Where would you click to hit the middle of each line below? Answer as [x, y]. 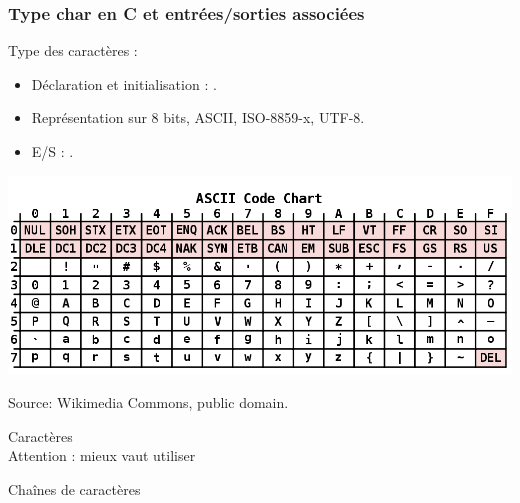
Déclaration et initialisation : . [124, 83]
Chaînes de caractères [74, 489]
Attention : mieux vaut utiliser [102, 455]
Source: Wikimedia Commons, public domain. [148, 402]
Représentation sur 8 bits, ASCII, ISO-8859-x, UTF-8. [198, 117]
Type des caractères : [73, 50]
